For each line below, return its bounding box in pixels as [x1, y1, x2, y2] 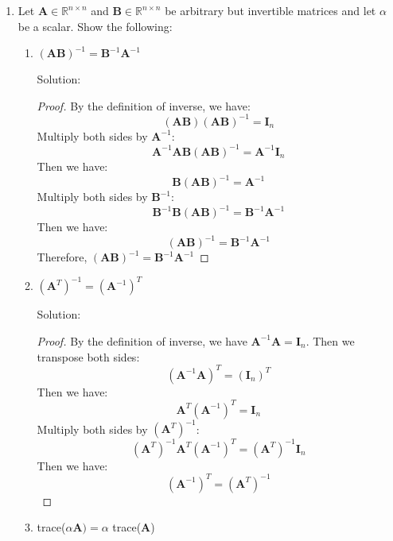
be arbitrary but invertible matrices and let [165, 2, 376, 18]
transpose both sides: [37, 348, 140, 365]
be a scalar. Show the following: [18, 17, 173, 34]
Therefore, [37, 249, 88, 265]
